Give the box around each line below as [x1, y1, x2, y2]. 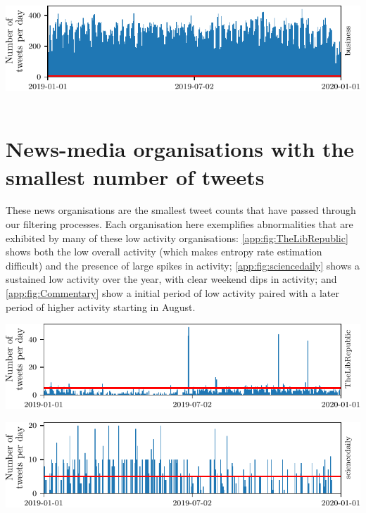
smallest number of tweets [6, 162, 265, 191]
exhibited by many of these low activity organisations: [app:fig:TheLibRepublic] [6, 230, 348, 245]
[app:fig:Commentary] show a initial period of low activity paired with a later [6, 286, 339, 300]
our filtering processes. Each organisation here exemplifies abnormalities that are [6, 217, 353, 232]
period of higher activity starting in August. [6, 299, 196, 314]
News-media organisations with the [6, 134, 355, 163]
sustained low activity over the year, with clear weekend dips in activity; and [6, 272, 337, 286]
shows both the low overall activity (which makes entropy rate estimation [6, 244, 322, 259]
